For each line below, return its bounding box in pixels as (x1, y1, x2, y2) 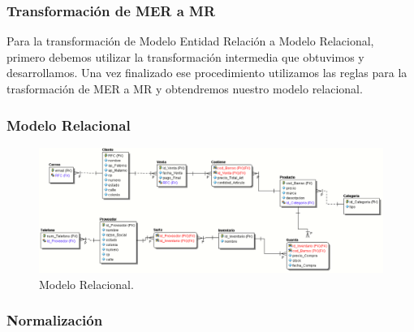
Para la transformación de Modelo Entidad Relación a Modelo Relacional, (6, 32, 374, 50)
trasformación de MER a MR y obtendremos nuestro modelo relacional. (6, 80, 363, 97)
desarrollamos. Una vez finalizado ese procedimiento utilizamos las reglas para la (6, 64, 408, 81)
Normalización (6, 310, 103, 330)
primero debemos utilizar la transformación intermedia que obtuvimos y (6, 48, 364, 65)
